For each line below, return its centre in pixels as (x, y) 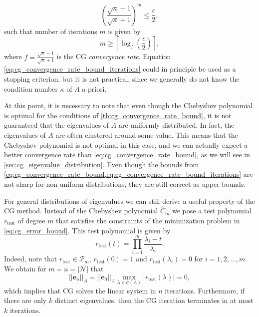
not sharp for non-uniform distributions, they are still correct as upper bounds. (125, 184)
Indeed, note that (31, 259)
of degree (31, 221)
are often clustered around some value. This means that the (147, 135)
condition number (31, 88)
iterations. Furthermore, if (205, 290)
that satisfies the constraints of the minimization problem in (148, 221)
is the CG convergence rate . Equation (114, 56)
